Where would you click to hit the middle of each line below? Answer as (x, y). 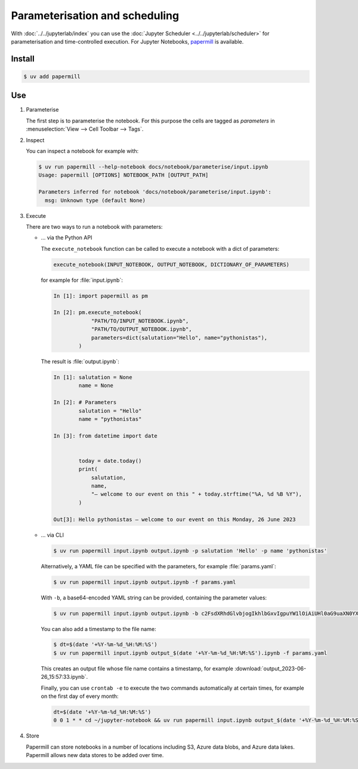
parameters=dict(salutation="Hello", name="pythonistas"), (179, 338)
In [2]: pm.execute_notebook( (98, 313)
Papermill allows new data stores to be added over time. (95, 755)
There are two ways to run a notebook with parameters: (94, 226)
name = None (96, 386)
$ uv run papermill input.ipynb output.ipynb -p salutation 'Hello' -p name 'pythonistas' (190, 550)
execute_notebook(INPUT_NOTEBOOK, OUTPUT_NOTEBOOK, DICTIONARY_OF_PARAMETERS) (171, 264)
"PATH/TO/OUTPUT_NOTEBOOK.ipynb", (141, 329)
